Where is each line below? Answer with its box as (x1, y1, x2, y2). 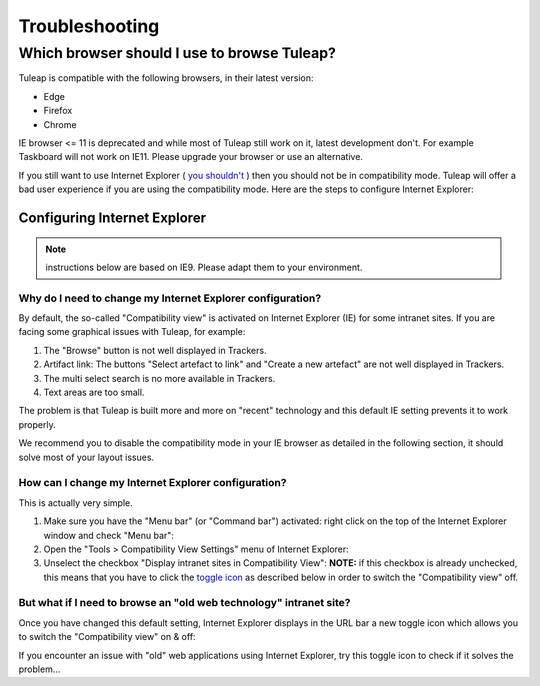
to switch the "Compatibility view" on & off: (18, 631, 196, 643)
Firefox (43, 105, 73, 117)
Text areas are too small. (43, 386, 145, 399)
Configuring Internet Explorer (18, 209, 207, 226)
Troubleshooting (18, 15, 160, 37)
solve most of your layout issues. (18, 451, 155, 463)
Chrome (43, 118, 77, 130)
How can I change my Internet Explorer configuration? (18, 476, 287, 490)
